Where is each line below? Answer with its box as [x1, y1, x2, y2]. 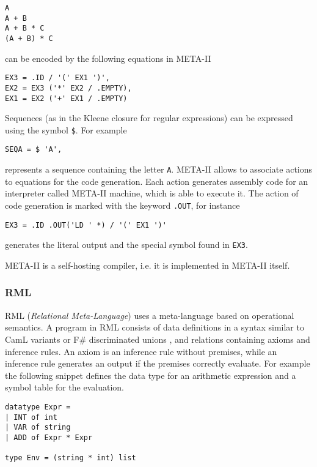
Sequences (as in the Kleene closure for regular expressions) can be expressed [5, 111, 293, 124]
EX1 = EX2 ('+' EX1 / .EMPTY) [5, 94, 128, 103]
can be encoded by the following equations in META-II [5, 51, 211, 64]
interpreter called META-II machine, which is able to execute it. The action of [5, 187, 299, 200]
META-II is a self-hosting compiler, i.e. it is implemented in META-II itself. [5, 258, 290, 271]
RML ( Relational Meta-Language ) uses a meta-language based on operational [5, 308, 294, 321]
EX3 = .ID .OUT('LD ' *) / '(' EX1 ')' [5, 220, 167, 230]
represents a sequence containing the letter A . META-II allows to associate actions [5, 163, 313, 176]
